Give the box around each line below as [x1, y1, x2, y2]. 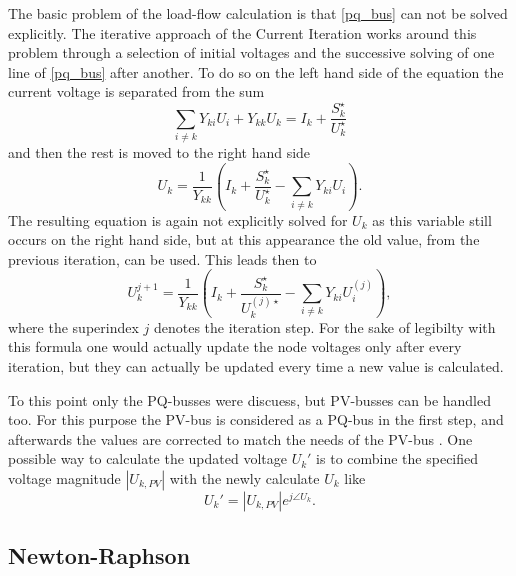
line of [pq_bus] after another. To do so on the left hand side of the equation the [8, 61, 504, 82]
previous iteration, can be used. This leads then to [8, 248, 317, 269]
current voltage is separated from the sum [8, 81, 265, 102]
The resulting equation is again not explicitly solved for [8, 209, 348, 230]
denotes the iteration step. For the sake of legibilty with [153, 316, 496, 337]
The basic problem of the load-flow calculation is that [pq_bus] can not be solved [8, 3, 508, 23]
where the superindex [8, 316, 139, 337]
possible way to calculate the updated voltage [8, 448, 287, 469]
